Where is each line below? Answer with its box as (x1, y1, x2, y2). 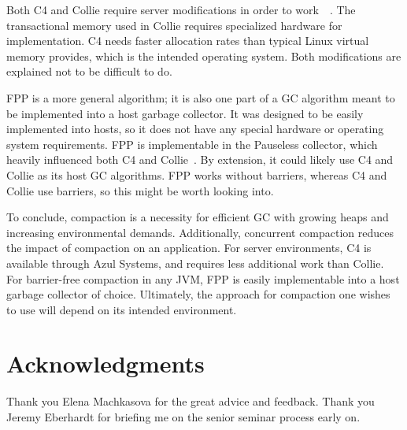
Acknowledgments (6, 347, 205, 380)
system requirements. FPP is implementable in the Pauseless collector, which (6, 135, 378, 152)
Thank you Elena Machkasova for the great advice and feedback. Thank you (6, 393, 375, 410)
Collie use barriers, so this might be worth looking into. (6, 182, 274, 198)
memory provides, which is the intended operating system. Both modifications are (6, 47, 401, 64)
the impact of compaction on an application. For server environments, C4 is (6, 239, 372, 256)
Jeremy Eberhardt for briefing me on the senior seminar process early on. (6, 409, 361, 424)
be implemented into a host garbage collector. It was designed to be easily (6, 105, 364, 121)
